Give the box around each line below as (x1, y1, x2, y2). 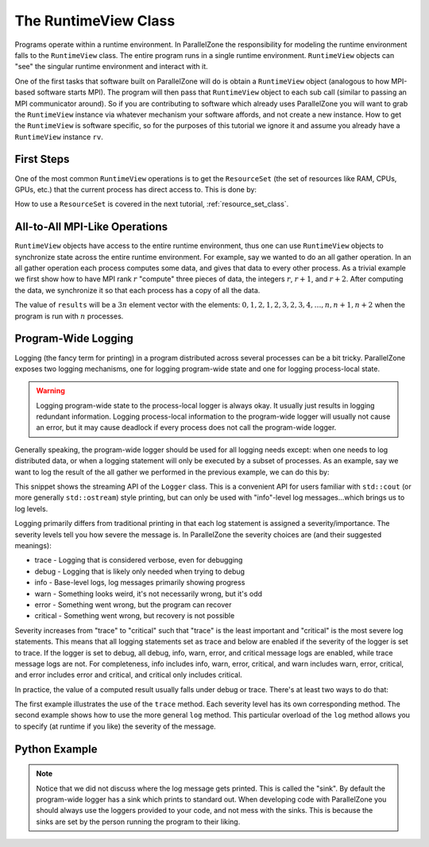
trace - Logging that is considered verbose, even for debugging (34, 555, 243, 565)
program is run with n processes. (14, 311, 124, 321)
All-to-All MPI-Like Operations (14, 220, 168, 234)
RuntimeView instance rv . (14, 132, 103, 141)
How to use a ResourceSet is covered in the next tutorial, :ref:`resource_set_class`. (14, 199, 289, 209)
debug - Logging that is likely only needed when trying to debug (34, 567, 245, 576)
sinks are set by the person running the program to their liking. (36, 817, 241, 826)
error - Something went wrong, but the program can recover (34, 600, 232, 609)
